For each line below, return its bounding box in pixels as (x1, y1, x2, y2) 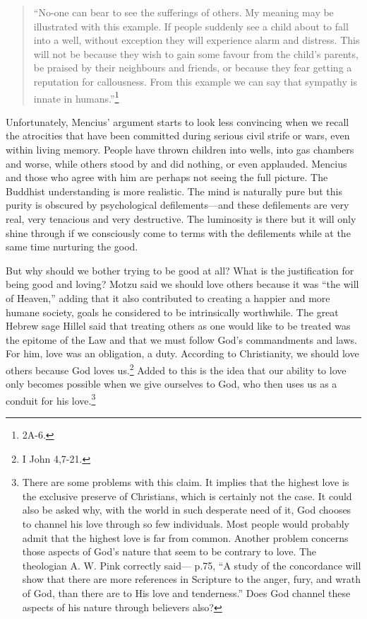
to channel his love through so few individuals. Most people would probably (22, 516, 350, 531)
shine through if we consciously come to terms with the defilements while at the (6, 225, 351, 240)
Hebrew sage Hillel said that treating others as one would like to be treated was (6, 318, 351, 333)
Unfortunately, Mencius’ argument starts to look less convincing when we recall (6, 114, 349, 129)
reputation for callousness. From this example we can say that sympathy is (33, 74, 357, 88)
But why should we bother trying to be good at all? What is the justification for (6, 262, 354, 277)
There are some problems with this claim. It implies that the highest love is (22, 475, 349, 490)
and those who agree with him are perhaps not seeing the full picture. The (6, 170, 328, 185)
